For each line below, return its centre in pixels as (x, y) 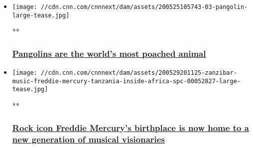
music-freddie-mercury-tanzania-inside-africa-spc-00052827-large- (126, 81)
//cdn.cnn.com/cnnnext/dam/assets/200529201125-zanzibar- (139, 73)
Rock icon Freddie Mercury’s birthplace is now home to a (130, 127)
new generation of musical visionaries (88, 139)
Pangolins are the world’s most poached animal (109, 53)
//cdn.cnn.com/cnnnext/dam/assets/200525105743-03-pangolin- (144, 7)
